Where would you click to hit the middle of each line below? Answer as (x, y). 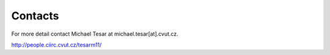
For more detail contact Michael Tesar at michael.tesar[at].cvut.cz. (95, 34)
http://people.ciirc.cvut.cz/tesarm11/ (57, 45)
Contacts (35, 16)
